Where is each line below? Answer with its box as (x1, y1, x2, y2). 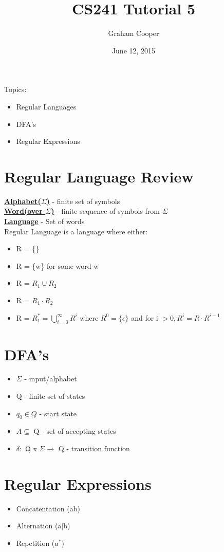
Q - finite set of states (16, 391, 85, 401)
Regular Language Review (4, 165, 194, 187)
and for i (131, 312, 158, 323)
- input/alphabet (24, 373, 77, 384)
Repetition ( (16, 537, 55, 548)
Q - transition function (58, 443, 130, 454)
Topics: (4, 84, 27, 95)
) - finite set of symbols (46, 195, 120, 206)
